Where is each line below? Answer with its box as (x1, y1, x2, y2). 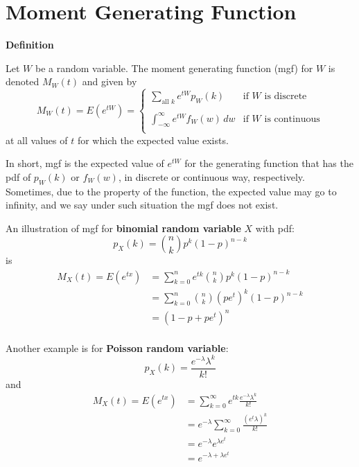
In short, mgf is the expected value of (6, 156, 164, 170)
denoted (6, 74, 40, 89)
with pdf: (255, 220, 295, 235)
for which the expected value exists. (77, 132, 229, 147)
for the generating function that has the (184, 156, 353, 170)
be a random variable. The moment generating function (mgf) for (35, 60, 313, 75)
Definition (6, 37, 54, 52)
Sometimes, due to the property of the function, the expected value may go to (6, 184, 337, 198)
